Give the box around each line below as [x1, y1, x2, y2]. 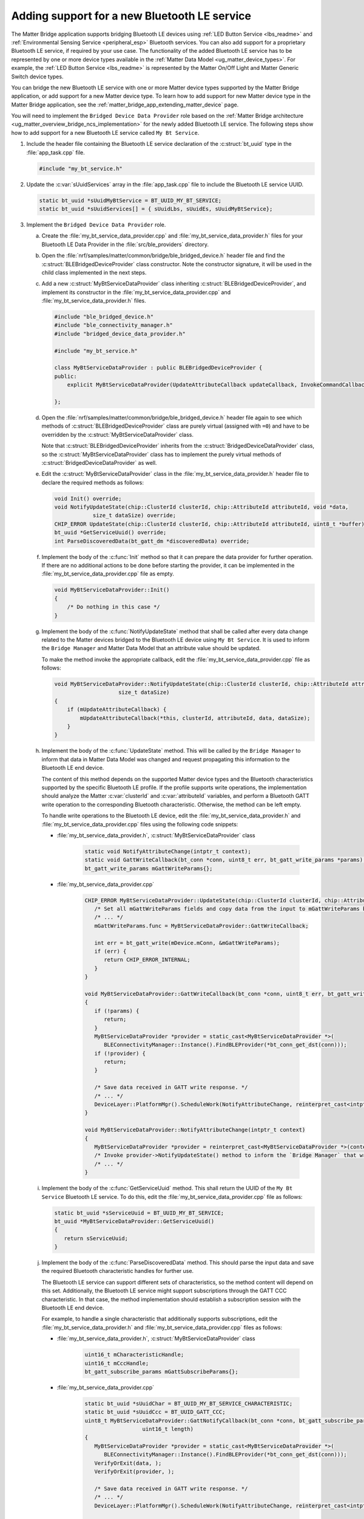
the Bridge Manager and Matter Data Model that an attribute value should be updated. [41, 645, 261, 652]
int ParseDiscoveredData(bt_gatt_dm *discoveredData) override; [54, 538, 250, 544]
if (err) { [94, 948, 127, 955]
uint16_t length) [142, 1425, 194, 1433]
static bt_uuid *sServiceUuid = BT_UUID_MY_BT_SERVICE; [54, 1209, 224, 1216]
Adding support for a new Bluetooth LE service [11, 9, 252, 22]
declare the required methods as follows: [41, 479, 144, 486]
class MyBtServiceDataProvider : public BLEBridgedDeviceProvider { [54, 365, 263, 371]
